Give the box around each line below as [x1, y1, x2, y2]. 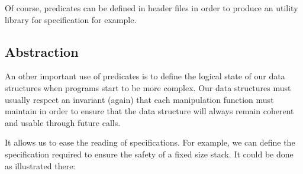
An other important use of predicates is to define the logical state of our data [5, 70, 285, 82]
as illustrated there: [5, 159, 76, 172]
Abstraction [5, 42, 79, 60]
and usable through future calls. [5, 116, 121, 128]
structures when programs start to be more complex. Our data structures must [5, 81, 291, 94]
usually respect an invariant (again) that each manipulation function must [5, 93, 274, 105]
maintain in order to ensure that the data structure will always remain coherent [5, 105, 294, 117]
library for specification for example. [5, 13, 137, 25]
